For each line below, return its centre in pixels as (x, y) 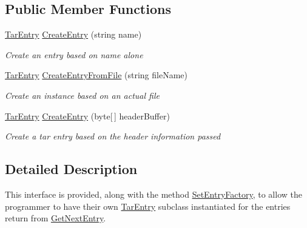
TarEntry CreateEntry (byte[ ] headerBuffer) (87, 116)
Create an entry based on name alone (74, 54)
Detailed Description (71, 169)
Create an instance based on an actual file (82, 95)
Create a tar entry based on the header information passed (113, 136)
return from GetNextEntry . (56, 218)
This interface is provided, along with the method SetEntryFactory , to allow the (153, 194)
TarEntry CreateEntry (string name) (73, 34)
